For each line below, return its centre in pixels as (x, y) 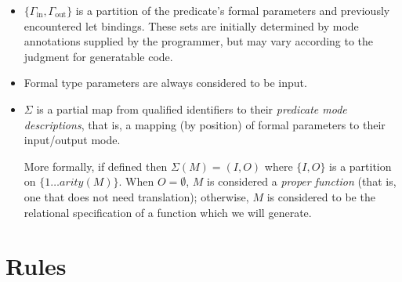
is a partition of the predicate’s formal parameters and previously (233, 10)
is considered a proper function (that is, (302, 181)
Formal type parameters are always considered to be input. (165, 83)
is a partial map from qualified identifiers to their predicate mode (192, 108)
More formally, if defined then (96, 166)
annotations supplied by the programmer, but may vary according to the (199, 41)
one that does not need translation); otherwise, (136, 196)
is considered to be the (321, 196)
